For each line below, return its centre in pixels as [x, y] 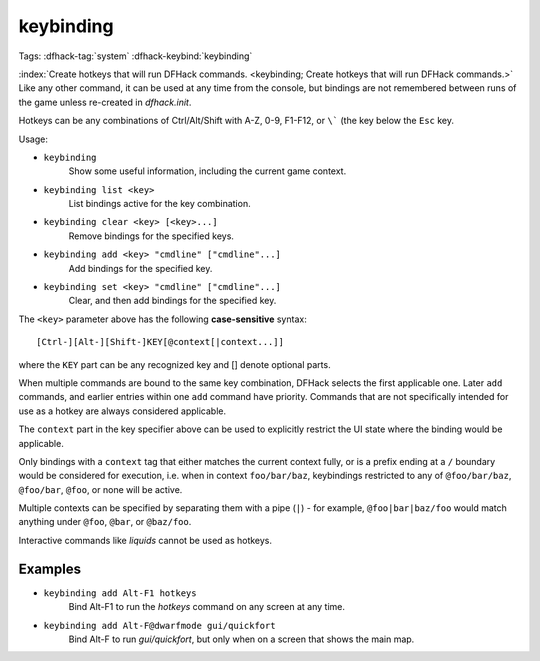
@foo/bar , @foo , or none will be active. [100, 489]
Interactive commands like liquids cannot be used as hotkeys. [145, 540]
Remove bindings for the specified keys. [151, 236]
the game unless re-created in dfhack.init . [105, 102]
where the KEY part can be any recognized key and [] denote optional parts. [174, 364]
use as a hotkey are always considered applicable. [122, 411]
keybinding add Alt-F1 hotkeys [120, 593]
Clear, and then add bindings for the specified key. [172, 301]
